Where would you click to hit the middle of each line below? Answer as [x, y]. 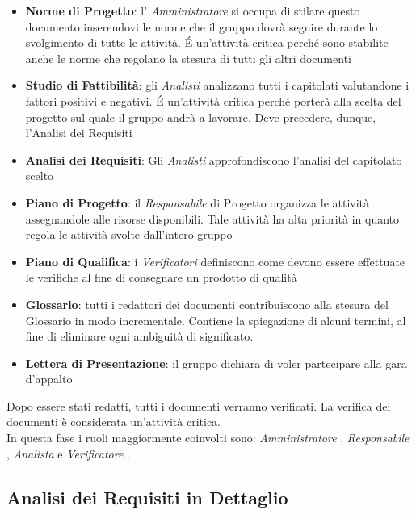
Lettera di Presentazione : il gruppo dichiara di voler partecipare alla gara [216, 363]
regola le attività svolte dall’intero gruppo [129, 234]
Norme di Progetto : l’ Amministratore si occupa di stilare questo [193, 10]
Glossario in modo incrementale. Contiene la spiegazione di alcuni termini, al [216, 320]
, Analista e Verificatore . [68, 453]
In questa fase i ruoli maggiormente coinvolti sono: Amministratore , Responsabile [208, 438]
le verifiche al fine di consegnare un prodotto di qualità [161, 277]
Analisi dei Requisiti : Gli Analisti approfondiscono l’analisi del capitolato [214, 159]
